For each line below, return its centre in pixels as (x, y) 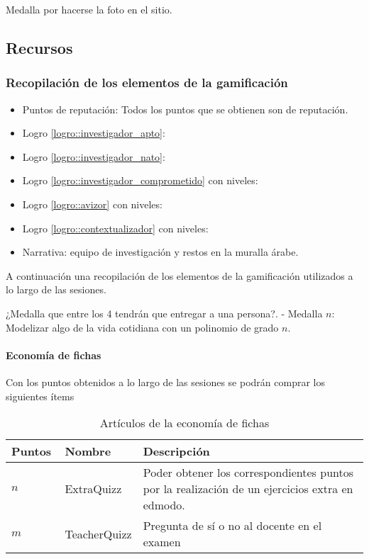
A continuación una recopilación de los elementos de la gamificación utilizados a (180, 275)
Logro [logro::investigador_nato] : (94, 156)
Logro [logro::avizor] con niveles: (92, 204)
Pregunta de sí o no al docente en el (232, 526)
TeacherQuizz (98, 533)
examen (162, 542)
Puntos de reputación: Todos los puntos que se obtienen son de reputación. (185, 109)
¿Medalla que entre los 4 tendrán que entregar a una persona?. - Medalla (164, 313)
